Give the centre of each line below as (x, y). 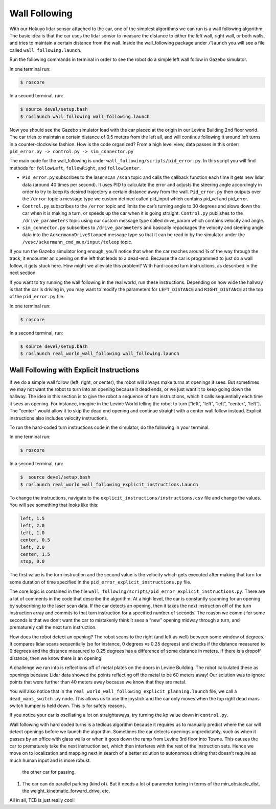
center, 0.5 (35, 540)
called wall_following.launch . (45, 50)
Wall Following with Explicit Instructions (74, 370)
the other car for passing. (49, 772)
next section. (23, 273)
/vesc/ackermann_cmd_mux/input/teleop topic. (77, 242)
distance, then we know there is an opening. (56, 658)
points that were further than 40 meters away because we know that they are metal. (98, 682)
